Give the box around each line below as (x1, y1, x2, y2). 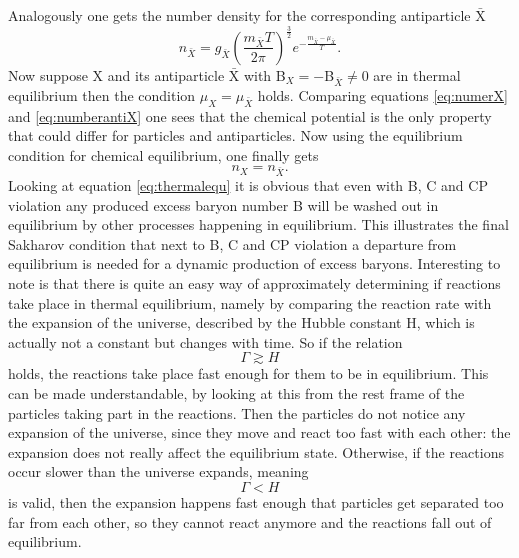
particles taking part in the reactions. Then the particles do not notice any (8, 402, 466, 423)
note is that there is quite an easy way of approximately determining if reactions (8, 273, 501, 293)
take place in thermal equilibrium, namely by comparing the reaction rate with (8, 292, 492, 313)
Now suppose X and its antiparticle (8, 64, 225, 85)
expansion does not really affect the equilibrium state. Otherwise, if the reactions (8, 441, 504, 462)
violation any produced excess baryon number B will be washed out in (8, 194, 439, 215)
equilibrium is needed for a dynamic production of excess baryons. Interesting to (8, 253, 501, 274)
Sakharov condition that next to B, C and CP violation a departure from (8, 233, 457, 254)
